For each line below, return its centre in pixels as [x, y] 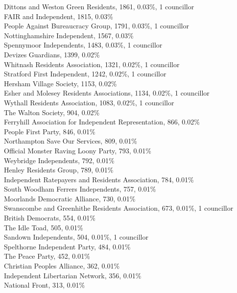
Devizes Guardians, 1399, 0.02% [52, 54]
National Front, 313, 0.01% [45, 285]
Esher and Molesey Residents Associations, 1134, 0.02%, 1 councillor [107, 93]
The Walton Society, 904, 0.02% [52, 112]
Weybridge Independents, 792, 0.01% [59, 160]
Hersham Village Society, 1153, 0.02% [60, 83]
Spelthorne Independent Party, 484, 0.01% [67, 246]
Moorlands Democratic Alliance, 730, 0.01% [70, 198]
